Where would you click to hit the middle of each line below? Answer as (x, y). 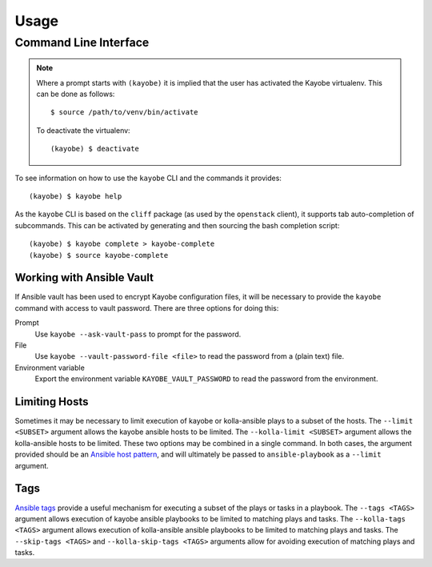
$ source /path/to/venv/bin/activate (125, 113)
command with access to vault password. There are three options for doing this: (147, 308)
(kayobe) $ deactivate (95, 149)
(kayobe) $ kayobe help (76, 196)
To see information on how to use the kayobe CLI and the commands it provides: (148, 178)
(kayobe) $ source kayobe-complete (99, 255)
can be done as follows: (76, 94)
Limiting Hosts (52, 402)
